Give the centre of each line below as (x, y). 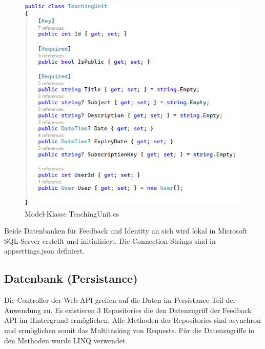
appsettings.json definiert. (45, 251)
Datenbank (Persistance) (71, 278)
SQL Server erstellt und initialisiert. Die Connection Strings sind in (110, 240)
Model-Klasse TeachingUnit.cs (72, 213)
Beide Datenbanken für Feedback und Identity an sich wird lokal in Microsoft (126, 231)
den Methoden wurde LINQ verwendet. (66, 340)
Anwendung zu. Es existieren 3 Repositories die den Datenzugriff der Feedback (128, 310)
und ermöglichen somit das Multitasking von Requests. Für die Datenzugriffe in (129, 330)
